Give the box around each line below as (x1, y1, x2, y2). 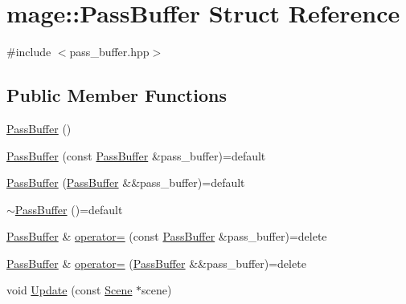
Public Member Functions (6, 83, 227, 107)
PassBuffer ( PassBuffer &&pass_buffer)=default (6, 174, 245, 191)
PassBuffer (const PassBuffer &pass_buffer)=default (6, 147, 266, 164)
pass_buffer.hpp (69, 43, 150, 60)
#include (6, 43, 51, 60)
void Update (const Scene (6, 282, 133, 298)
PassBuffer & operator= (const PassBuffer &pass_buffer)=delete (6, 228, 327, 245)
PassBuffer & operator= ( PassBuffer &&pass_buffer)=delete (6, 254, 306, 271)
